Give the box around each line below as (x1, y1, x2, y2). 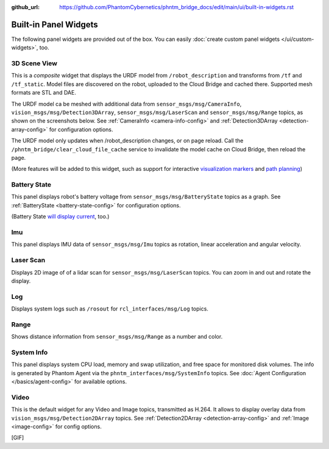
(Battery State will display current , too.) (11, 213, 110, 220)
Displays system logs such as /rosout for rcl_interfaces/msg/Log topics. (11, 305, 208, 312)
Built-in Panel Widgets (11, 19, 99, 30)
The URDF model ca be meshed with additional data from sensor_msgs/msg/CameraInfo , (11, 100, 242, 107)
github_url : (11, 4, 40, 10)
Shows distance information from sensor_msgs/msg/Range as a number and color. (11, 333, 223, 340)
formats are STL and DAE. (11, 89, 76, 96)
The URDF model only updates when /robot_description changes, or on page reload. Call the (11, 137, 244, 145)
